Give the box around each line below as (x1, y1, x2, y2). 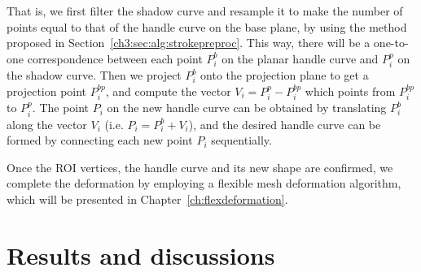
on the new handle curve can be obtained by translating (107, 99, 387, 116)
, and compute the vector (105, 82, 231, 99)
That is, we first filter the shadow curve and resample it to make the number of (7, 2, 403, 19)
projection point (7, 82, 87, 99)
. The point (32, 99, 90, 116)
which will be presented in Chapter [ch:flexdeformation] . (7, 191, 288, 208)
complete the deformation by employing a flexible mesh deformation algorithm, (7, 175, 401, 192)
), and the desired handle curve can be (188, 115, 381, 132)
